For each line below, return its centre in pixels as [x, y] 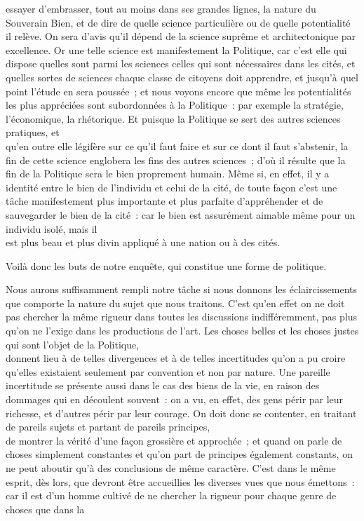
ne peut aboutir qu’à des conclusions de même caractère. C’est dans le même [171, 468]
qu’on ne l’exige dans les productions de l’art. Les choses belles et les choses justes [182, 331]
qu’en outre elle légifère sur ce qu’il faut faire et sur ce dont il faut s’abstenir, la [177, 146]
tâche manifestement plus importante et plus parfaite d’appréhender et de [164, 201]
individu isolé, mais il [52, 228]
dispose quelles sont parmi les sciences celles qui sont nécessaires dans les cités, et [181, 63]
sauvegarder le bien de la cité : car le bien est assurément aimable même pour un [181, 214]
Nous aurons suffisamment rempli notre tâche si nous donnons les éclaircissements [182, 289]
